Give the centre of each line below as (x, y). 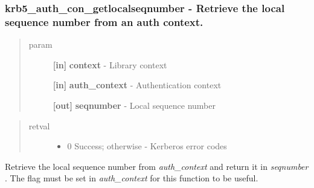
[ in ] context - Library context (110, 64)
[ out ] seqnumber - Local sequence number (134, 105)
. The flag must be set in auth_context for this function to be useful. (132, 178)
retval (39, 125)
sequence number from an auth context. (104, 21)
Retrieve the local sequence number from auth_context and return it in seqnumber (157, 166)
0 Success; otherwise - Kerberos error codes (147, 146)
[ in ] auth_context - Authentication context (137, 85)
